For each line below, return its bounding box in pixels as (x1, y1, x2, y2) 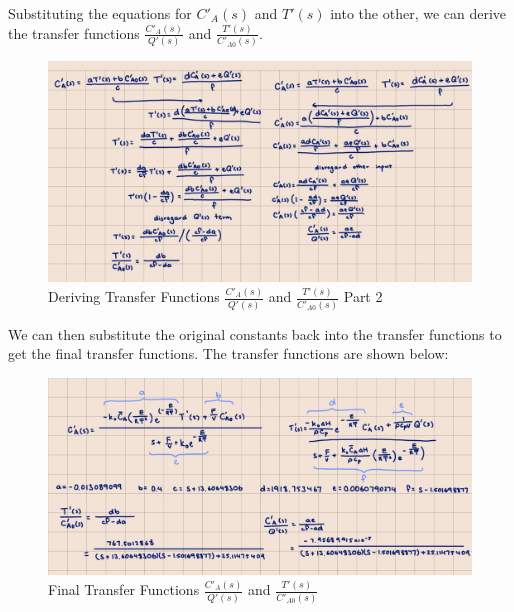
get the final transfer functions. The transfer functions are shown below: (8, 343, 449, 364)
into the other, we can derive (330, 3, 507, 23)
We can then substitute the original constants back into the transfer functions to (8, 323, 502, 344)
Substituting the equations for (8, 3, 192, 23)
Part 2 (343, 286, 383, 307)
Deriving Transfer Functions (48, 286, 220, 307)
